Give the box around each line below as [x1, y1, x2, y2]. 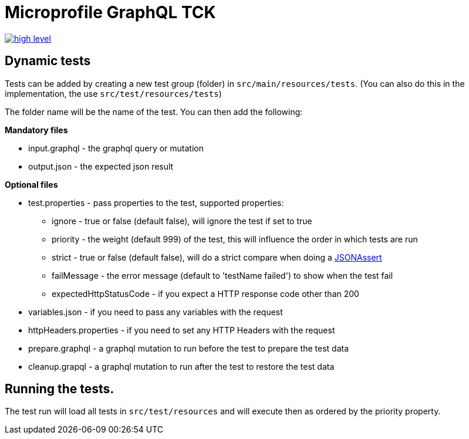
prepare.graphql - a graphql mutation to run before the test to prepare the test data [28, 343, 349, 353]
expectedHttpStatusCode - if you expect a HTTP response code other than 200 [52, 288, 359, 299]
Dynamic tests [5, 53, 91, 69]
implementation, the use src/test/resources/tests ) [5, 88, 222, 99]
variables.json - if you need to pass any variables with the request [28, 306, 283, 317]
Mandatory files [5, 124, 68, 135]
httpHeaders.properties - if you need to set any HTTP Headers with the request [28, 325, 335, 335]
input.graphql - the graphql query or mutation [28, 143, 204, 153]
